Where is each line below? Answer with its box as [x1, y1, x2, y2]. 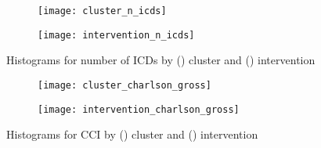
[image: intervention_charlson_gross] [38, 103, 240, 115]
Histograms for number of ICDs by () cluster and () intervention [6, 52, 316, 68]
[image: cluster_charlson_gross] [38, 79, 211, 91]
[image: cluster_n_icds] [38, 5, 167, 16]
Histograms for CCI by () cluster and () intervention [6, 126, 258, 143]
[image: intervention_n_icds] [38, 29, 195, 41]
